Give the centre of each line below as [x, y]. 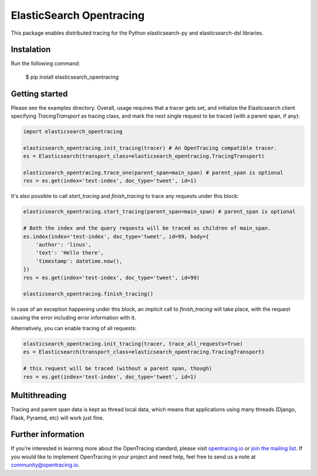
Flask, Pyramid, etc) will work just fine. [58, 418]
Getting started [39, 94]
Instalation [31, 50]
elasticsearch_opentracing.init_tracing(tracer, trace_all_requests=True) [133, 344]
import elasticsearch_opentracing [73, 132]
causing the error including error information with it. [73, 317]
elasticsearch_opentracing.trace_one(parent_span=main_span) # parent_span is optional [153, 173]
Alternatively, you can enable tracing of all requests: [74, 328]
